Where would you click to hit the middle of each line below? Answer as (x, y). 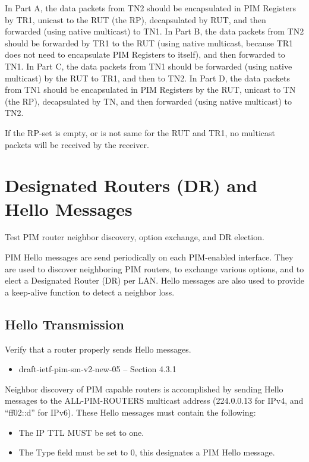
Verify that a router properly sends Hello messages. (98, 349)
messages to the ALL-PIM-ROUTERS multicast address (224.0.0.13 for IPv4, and (154, 400)
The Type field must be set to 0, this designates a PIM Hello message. (147, 452)
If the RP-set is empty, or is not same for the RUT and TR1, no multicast (140, 132)
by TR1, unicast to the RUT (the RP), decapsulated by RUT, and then (135, 19)
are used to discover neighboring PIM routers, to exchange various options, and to (154, 268)
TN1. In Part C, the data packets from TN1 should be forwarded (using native (149, 66)
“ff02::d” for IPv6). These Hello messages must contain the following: (130, 412)
